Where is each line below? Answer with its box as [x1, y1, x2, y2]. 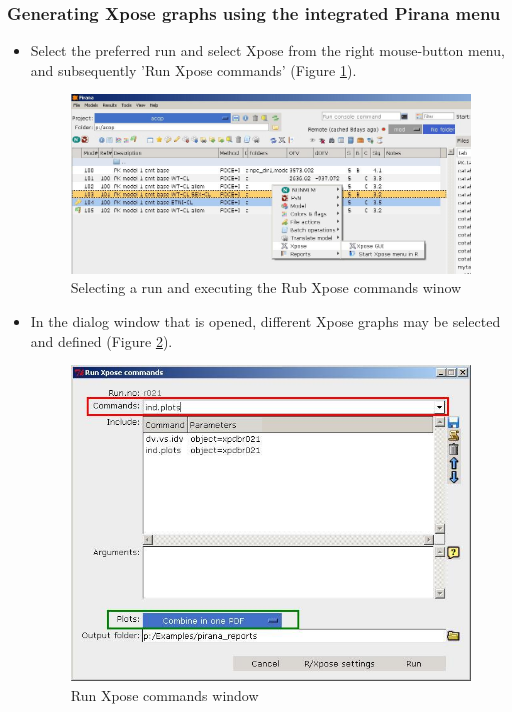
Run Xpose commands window [70, 684, 259, 705]
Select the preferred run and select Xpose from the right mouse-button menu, [30, 40, 505, 61]
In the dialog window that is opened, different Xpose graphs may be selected [30, 310, 501, 331]
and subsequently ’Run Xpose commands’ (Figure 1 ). [30, 59, 357, 80]
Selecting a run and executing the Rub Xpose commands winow [70, 277, 462, 298]
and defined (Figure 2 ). [30, 330, 173, 351]
